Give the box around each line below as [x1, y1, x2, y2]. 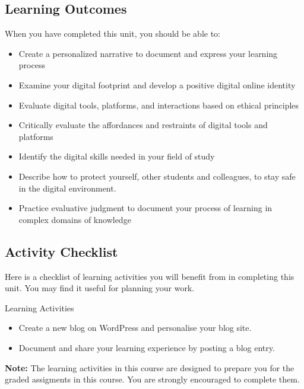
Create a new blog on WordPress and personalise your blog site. [18, 321, 252, 334]
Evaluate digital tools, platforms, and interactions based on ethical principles [18, 98, 299, 111]
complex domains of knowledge [18, 213, 131, 225]
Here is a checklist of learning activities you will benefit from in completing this [5, 270, 294, 282]
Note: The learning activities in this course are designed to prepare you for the [5, 361, 294, 374]
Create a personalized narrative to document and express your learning [18, 47, 278, 59]
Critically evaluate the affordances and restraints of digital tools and [18, 119, 268, 131]
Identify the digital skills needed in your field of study [18, 150, 215, 162]
